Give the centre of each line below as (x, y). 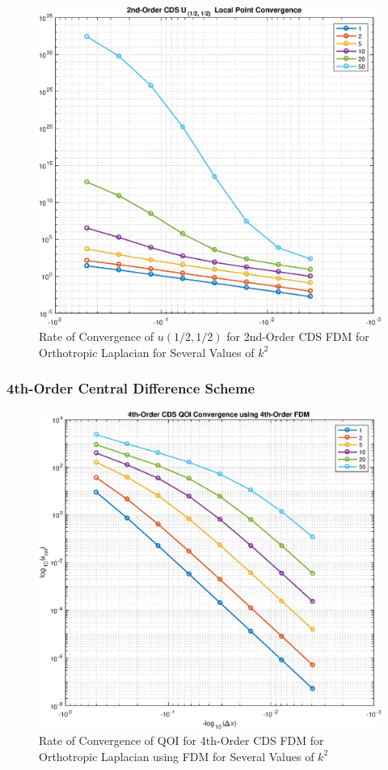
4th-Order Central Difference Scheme (131, 388)
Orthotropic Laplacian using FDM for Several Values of (177, 756)
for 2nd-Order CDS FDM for (298, 336)
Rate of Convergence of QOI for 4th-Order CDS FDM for (181, 740)
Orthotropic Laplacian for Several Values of (147, 352)
